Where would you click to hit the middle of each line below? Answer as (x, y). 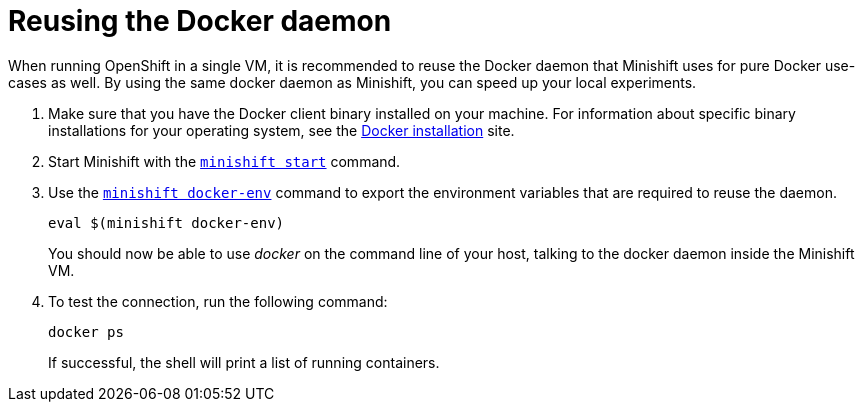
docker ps (86, 331)
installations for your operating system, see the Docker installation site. (281, 130)
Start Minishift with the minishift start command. (224, 161)
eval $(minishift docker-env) (166, 222)
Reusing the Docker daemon (200, 21)
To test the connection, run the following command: (218, 301)
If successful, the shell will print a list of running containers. (244, 362)
